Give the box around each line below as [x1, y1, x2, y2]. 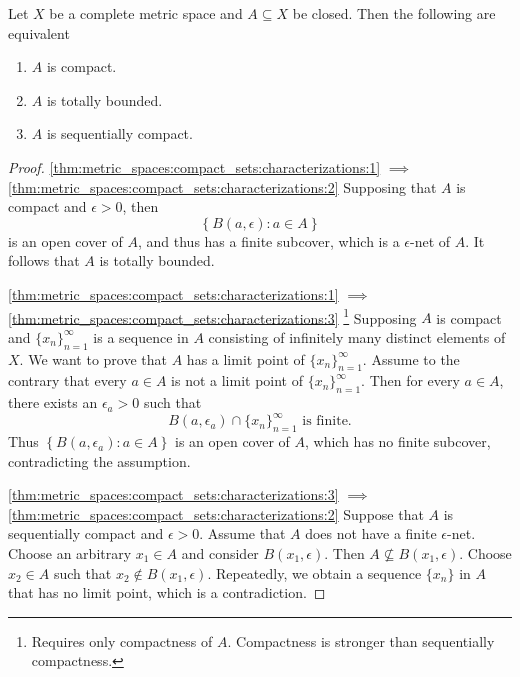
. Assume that [199, 523, 286, 544]
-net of [410, 230, 451, 251]
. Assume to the [362, 348, 460, 369]
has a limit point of [186, 348, 305, 369]
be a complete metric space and [49, 3, 243, 23]
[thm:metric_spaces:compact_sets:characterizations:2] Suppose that [8, 503, 424, 524]
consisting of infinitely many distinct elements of [208, 326, 506, 347]
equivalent [8, 22, 70, 43]
